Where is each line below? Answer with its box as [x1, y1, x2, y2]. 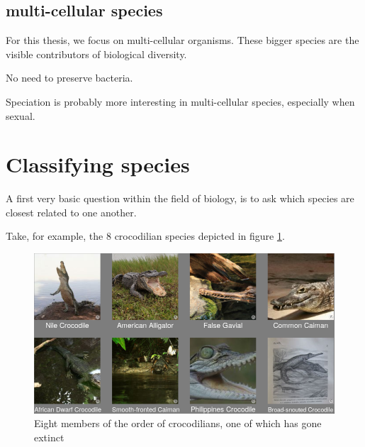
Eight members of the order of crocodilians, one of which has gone [34, 416, 322, 431]
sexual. [6, 108, 35, 123]
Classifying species [6, 150, 190, 179]
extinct [34, 429, 64, 444]
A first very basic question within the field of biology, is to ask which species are [6, 191, 354, 206]
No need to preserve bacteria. [6, 70, 133, 85]
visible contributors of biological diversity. [6, 46, 187, 61]
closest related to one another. [6, 204, 137, 219]
